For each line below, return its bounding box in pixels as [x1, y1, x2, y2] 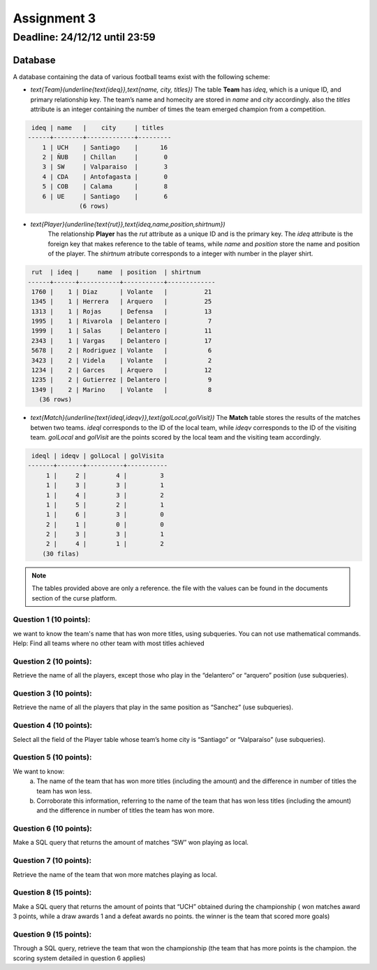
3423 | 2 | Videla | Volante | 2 [31, 356, 212, 364]
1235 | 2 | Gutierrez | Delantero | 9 [31, 376, 212, 384]
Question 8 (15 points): [13, 887, 92, 897]
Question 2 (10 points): [13, 656, 92, 666]
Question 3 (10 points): [13, 689, 92, 698]
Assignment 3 [13, 10, 96, 26]
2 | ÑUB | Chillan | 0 [42, 153, 168, 161]
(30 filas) [42, 549, 80, 558]
